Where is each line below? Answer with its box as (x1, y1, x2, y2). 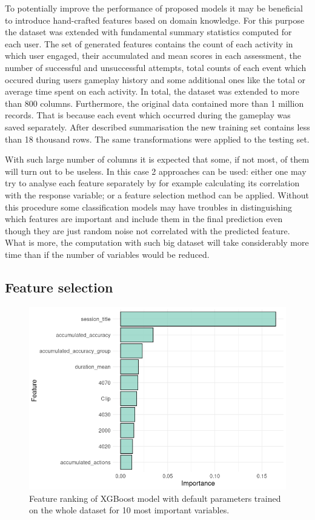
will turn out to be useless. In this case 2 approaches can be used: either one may (5, 164, 307, 177)
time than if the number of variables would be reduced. (5, 248, 210, 260)
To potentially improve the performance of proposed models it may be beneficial (5, 2, 303, 14)
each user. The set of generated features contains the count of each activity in (5, 37, 293, 50)
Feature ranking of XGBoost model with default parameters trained (29, 491, 281, 504)
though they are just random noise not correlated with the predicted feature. (5, 224, 290, 237)
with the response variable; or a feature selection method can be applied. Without (5, 188, 310, 201)
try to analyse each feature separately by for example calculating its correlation (5, 177, 300, 189)
